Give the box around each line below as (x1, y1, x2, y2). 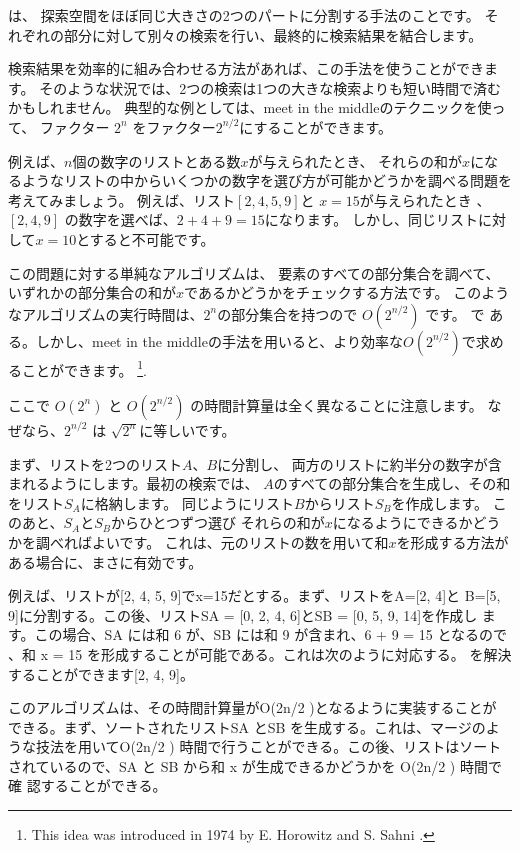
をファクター (132, 116, 216, 137)
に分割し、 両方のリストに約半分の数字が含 (217, 453, 502, 474)
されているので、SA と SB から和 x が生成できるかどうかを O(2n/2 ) (8, 755, 456, 776)
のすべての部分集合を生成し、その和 (273, 473, 511, 494)
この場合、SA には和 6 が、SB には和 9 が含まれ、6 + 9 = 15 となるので (34, 624, 508, 645)
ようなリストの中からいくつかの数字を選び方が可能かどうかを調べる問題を (21, 170, 512, 191)
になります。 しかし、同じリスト (264, 209, 478, 230)
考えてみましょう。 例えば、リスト (8, 189, 236, 210)
